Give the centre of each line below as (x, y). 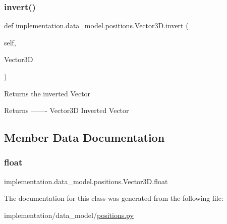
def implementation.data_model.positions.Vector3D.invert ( (96, 25)
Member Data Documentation (84, 137)
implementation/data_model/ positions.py (69, 215)
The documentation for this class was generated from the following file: (114, 198)
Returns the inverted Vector (47, 93)
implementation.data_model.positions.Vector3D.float (86, 181)
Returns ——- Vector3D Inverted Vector (67, 110)
